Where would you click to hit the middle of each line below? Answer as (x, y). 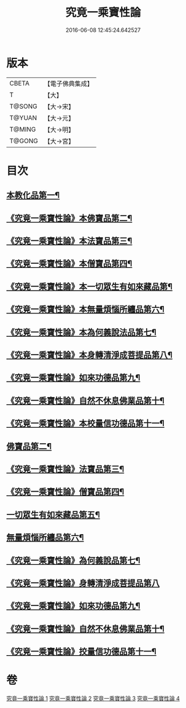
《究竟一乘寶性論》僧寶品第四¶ (65, 492)
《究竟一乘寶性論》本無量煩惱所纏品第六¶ (85, 309)
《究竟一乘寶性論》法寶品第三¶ (65, 469)
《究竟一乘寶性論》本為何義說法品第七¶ (81, 332)
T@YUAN (23, 117)
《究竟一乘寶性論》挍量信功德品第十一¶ (81, 652)
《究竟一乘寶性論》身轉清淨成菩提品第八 (83, 583)
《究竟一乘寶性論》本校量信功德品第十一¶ (85, 424)
